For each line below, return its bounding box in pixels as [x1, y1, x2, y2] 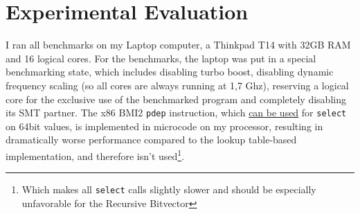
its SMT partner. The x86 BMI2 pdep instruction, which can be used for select [6, 105, 347, 120]
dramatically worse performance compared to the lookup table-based [6, 132, 297, 147]
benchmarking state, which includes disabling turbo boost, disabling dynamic [6, 64, 334, 79]
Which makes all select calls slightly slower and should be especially [21, 182, 316, 197]
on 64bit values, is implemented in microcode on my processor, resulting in [6, 118, 323, 133]
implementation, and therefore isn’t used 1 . [6, 146, 185, 163]
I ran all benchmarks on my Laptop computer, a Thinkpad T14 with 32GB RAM [6, 37, 351, 52]
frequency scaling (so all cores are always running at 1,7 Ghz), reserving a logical [6, 78, 349, 92]
